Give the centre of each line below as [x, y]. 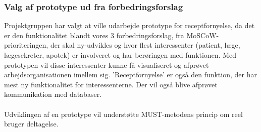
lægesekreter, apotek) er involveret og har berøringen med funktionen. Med [120, 55]
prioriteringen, [26, 45]
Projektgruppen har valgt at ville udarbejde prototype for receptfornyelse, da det [129, 25]
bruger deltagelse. [31, 124]
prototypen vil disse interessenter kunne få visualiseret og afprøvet [107, 64]
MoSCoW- [203, 35]
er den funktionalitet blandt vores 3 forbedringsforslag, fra [94, 35]
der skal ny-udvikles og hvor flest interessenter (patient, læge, [145, 45]
